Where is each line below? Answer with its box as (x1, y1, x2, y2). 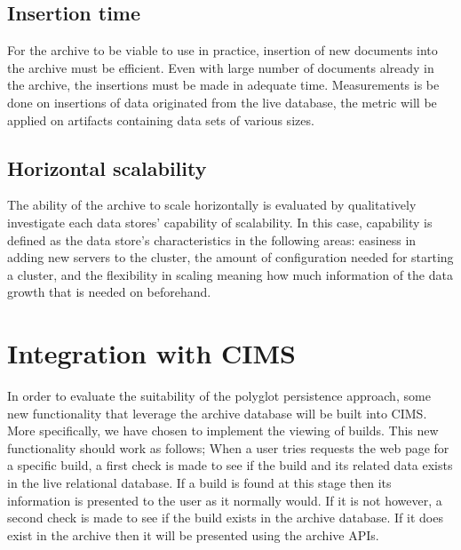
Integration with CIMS (7, 335, 296, 371)
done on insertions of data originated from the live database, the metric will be (7, 92, 437, 111)
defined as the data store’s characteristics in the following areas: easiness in (7, 230, 417, 249)
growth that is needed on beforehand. (7, 283, 211, 301)
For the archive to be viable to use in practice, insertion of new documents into (7, 41, 438, 60)
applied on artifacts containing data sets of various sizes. (7, 110, 314, 129)
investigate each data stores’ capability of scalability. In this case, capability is (7, 212, 433, 231)
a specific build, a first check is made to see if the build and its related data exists (7, 456, 453, 474)
